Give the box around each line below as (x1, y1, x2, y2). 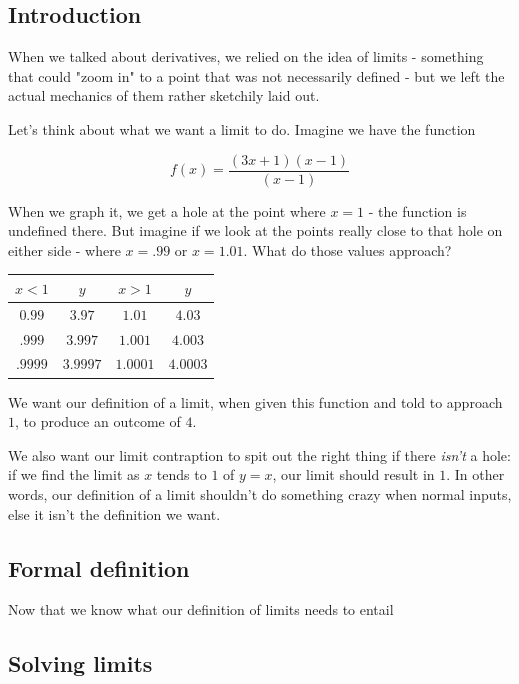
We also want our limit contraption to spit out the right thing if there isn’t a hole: (8, 444, 511, 465)
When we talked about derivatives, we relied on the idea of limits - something (8, 46, 484, 67)
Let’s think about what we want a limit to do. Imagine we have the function (8, 118, 476, 139)
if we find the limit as (8, 464, 140, 485)
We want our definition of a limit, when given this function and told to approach (8, 391, 503, 412)
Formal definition (8, 552, 190, 583)
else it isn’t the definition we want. (8, 503, 221, 524)
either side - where (8, 239, 121, 260)
